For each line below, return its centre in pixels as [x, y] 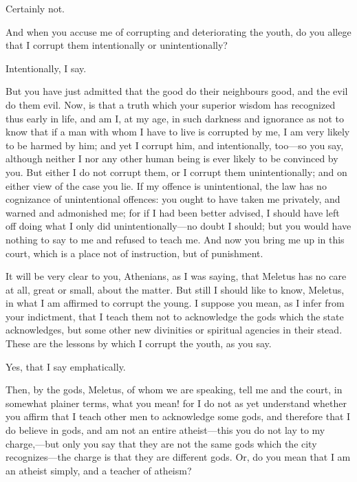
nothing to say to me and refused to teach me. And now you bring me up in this [175, 239]
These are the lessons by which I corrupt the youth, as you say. [139, 343]
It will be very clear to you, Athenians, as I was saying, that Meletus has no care [176, 276]
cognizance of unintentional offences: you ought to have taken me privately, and [173, 199]
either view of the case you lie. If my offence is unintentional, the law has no [166, 185]
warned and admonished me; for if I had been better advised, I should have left [173, 212]
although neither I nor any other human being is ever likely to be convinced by [172, 158]
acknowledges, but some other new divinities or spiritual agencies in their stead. [174, 330]
